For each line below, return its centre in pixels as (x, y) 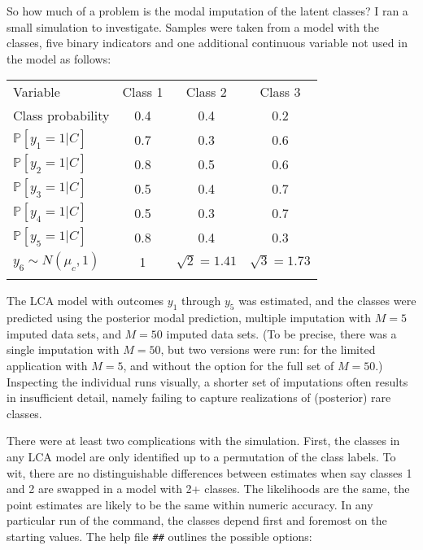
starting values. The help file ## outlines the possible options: (159, 536)
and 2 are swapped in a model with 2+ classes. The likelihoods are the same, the (208, 489)
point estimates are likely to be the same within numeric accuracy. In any (190, 504)
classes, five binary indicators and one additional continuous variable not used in (207, 43)
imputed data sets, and (64, 333)
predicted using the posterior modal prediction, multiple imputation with (189, 318)
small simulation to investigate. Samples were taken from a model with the (193, 26)
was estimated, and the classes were (327, 301)
